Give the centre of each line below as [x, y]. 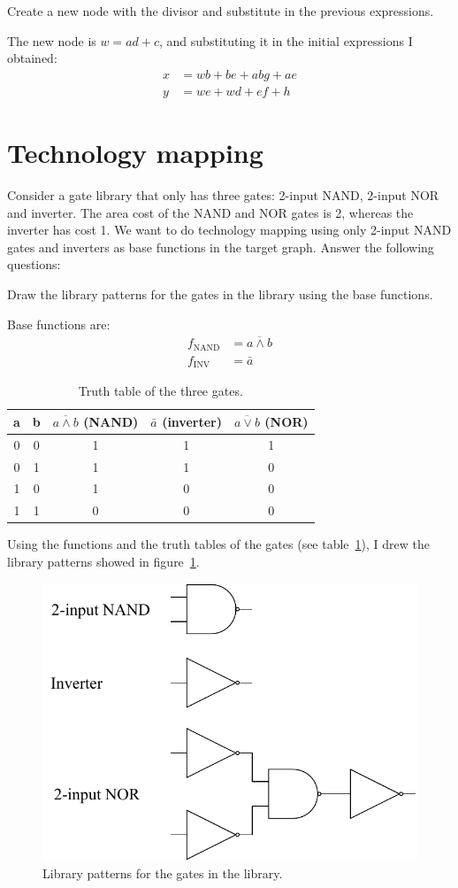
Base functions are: [59, 324]
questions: [34, 264]
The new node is [52, 40]
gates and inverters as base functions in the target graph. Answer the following [221, 247]
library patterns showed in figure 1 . [103, 561]
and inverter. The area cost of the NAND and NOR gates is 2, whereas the [210, 212]
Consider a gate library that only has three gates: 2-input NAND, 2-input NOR [223, 194]
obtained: [32, 58]
